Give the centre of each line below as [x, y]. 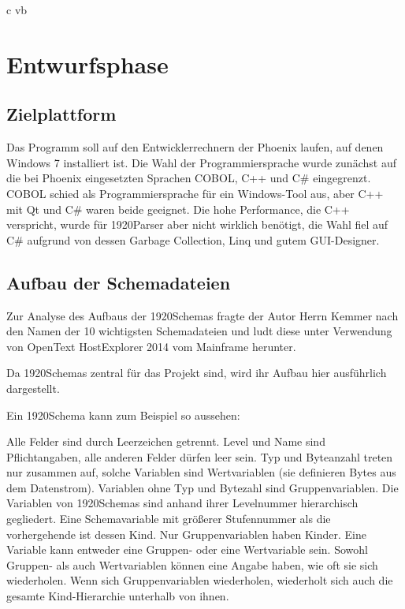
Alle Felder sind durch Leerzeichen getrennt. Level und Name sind [166, 441]
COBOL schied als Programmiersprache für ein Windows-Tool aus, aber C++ [195, 193]
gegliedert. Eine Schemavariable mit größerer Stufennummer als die [169, 519]
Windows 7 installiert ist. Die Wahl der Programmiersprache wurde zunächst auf [201, 162]
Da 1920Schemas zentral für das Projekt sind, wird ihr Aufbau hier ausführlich [197, 373]
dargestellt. [33, 388]
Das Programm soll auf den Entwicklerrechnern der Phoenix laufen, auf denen [195, 147]
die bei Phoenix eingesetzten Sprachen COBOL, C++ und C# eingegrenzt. [189, 178]
